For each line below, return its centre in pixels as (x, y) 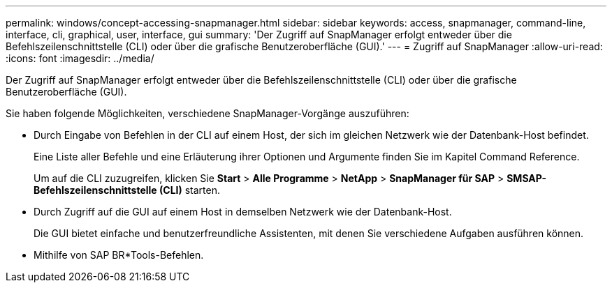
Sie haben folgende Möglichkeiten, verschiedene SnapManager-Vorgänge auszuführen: (207, 113)
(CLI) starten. (190, 190)
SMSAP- (527, 178)
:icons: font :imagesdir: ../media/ (80, 58)
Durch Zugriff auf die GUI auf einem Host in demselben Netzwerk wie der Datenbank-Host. (243, 212)
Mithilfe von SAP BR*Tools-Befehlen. (119, 255)
